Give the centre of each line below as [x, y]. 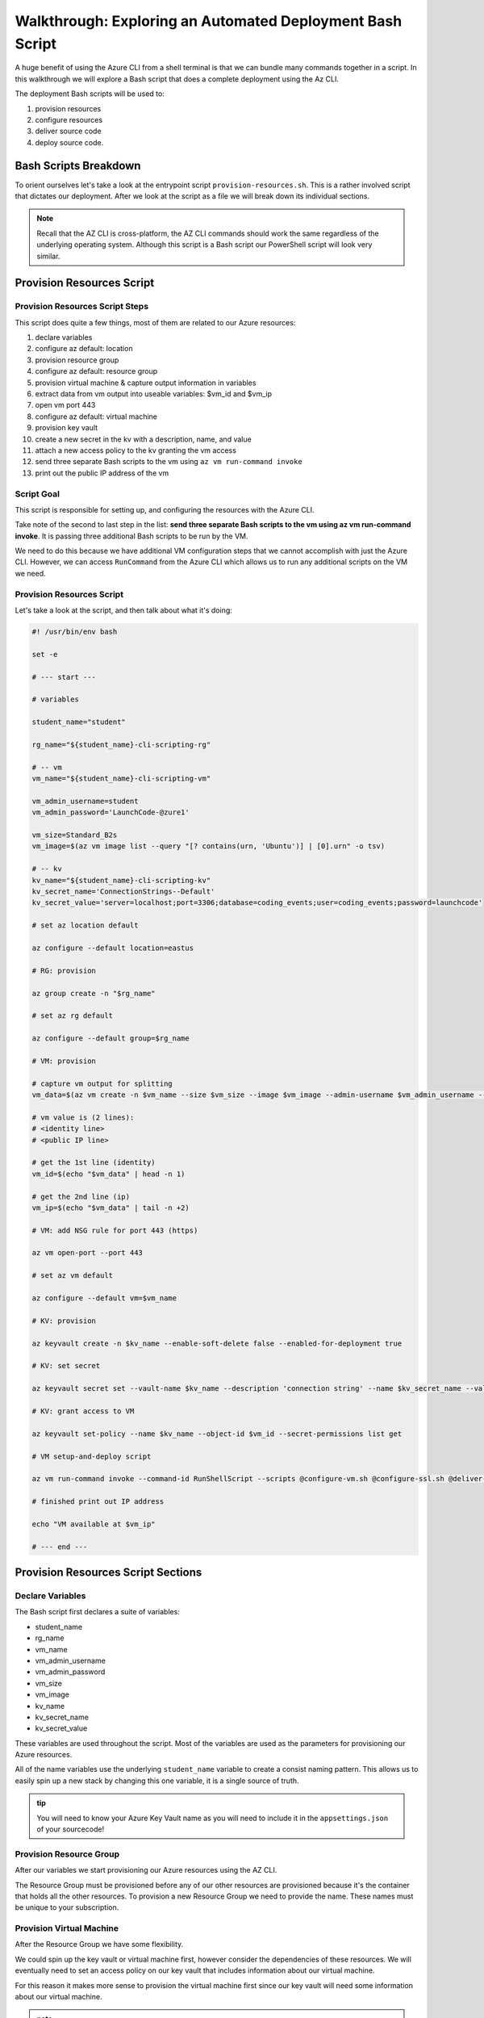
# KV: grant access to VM [83, 1411]
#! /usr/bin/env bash [75, 632]
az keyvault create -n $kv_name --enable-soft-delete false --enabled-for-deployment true [217, 1343]
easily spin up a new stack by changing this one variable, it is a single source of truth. [157, 1781]
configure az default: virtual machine [96, 417]
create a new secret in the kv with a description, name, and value [143, 439]
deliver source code [68, 131]
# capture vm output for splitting [102, 1083]
